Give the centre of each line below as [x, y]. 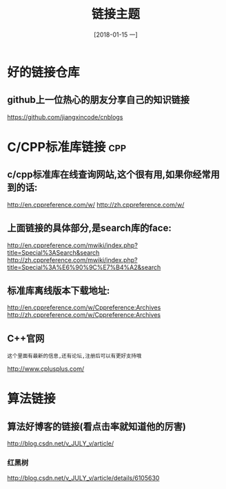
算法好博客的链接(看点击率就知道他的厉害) [96, 426]
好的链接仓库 [44, 72]
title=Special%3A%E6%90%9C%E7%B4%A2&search [84, 267]
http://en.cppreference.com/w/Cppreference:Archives [84, 307]
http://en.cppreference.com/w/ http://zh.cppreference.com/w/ [96, 204]
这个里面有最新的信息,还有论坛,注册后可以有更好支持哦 [74, 356]
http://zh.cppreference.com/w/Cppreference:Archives [84, 315]
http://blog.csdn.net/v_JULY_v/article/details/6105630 [83, 478]
